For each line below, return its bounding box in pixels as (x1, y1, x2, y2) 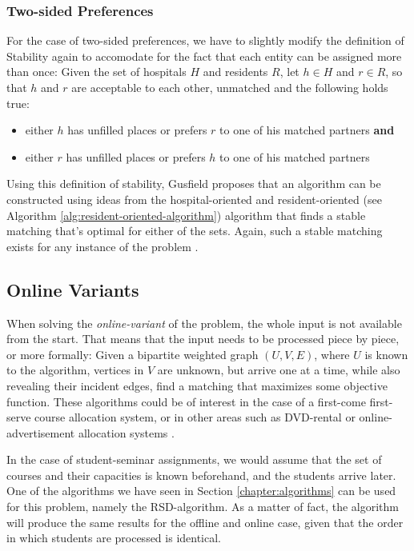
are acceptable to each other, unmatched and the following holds (71, 79, 388, 95)
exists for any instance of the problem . (6, 238, 199, 254)
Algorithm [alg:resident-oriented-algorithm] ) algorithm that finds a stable (6, 206, 366, 223)
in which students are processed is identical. (6, 529, 222, 546)
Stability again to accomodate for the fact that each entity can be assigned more (6, 47, 402, 64)
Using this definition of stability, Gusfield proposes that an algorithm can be (6, 175, 381, 192)
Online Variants (6, 277, 139, 301)
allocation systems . (78, 424, 175, 441)
